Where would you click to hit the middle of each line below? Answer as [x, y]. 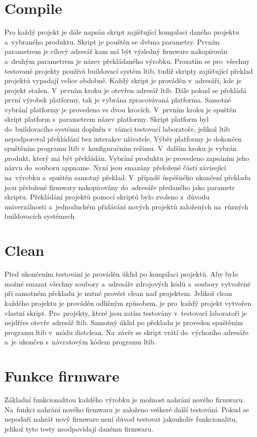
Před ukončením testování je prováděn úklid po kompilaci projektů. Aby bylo [121, 274]
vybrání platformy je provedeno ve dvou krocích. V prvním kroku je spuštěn [121, 109]
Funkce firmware [62, 376]
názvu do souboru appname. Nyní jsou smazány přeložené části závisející [115, 168]
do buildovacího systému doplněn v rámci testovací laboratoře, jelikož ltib [117, 129]
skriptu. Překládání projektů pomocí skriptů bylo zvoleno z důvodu [107, 197]
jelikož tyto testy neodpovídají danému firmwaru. [79, 428]
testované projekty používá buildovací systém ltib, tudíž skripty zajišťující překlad [129, 71]
